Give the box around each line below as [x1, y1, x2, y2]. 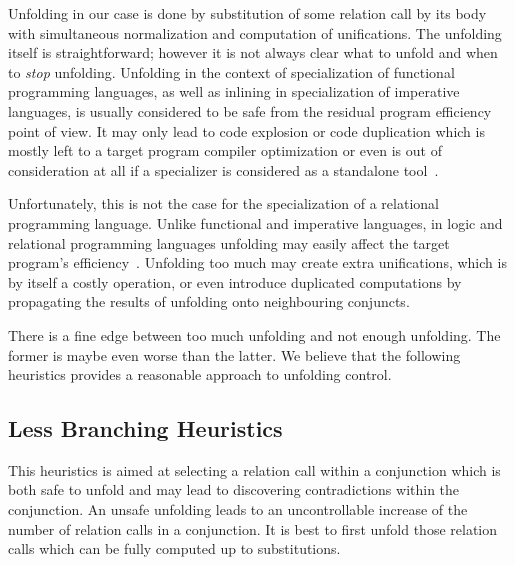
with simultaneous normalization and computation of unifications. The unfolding [8, 22, 502, 43]
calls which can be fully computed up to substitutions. [8, 538, 341, 559]
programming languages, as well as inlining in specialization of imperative [8, 81, 460, 102]
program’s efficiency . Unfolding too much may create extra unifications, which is [8, 252, 507, 273]
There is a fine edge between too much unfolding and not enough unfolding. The [8, 324, 501, 345]
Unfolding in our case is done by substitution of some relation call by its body [8, 3, 487, 23]
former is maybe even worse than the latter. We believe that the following [8, 344, 461, 365]
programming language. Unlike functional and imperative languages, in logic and [8, 212, 503, 233]
